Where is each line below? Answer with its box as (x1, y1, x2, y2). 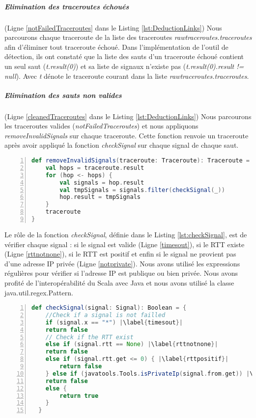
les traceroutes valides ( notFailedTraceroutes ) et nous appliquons (4, 121, 199, 131)
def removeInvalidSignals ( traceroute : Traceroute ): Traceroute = (31, 157, 250, 164)
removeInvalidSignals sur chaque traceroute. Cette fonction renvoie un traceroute (4, 130, 249, 140)
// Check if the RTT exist (45, 333, 134, 341)
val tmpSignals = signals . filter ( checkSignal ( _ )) (59, 186, 225, 193)
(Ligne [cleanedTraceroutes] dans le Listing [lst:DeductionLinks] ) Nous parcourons (4, 111, 252, 121)
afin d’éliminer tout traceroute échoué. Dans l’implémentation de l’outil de (4, 41, 228, 52)
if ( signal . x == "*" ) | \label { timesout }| (45, 319, 183, 326)
